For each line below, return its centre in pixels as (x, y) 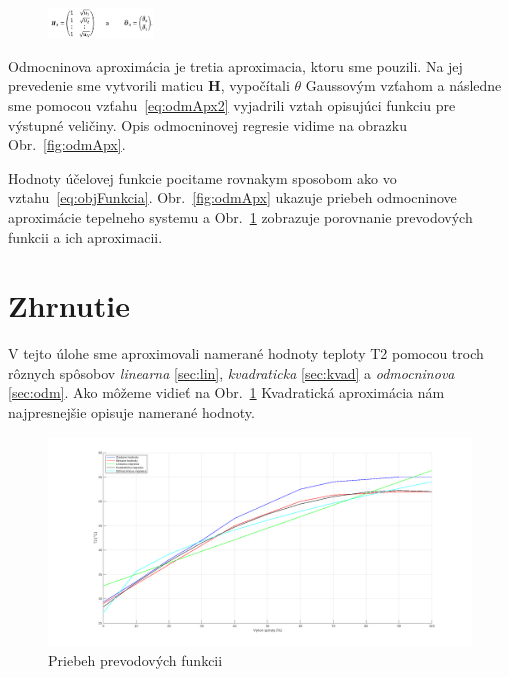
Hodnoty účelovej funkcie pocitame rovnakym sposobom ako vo (202, 177)
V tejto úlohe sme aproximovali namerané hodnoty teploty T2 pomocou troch (246, 353)
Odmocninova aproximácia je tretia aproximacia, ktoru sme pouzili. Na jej (235, 65)
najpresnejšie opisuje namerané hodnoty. (131, 412)
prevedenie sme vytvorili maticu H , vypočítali (149, 85)
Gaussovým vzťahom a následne (403, 85)
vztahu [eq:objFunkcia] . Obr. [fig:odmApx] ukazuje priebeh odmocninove (232, 197)
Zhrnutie (69, 305)
